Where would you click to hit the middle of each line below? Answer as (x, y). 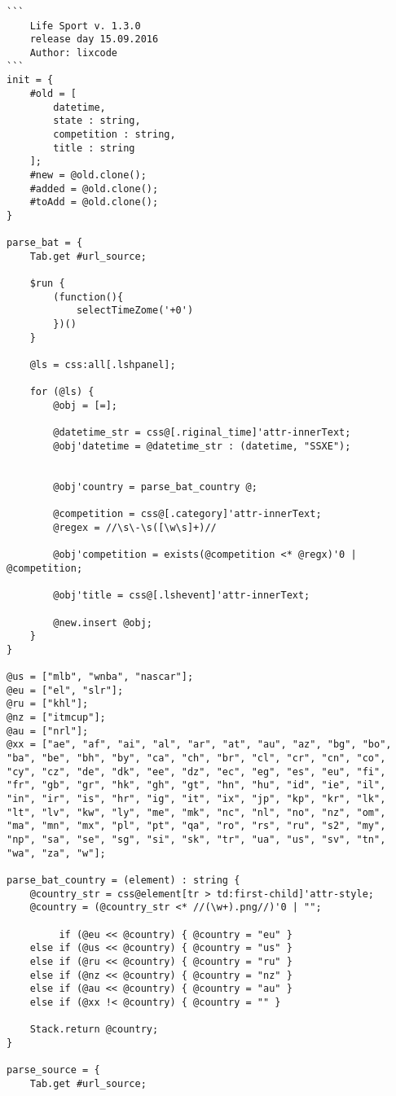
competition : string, (114, 134)
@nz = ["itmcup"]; (56, 718)
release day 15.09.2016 (94, 39)
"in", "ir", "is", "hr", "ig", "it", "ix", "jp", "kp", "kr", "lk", (196, 799)
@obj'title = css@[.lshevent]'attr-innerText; (182, 596)
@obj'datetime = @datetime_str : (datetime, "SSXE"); (202, 446)
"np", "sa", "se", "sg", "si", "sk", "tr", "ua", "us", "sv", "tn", (196, 840)
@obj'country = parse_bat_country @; (155, 487)
